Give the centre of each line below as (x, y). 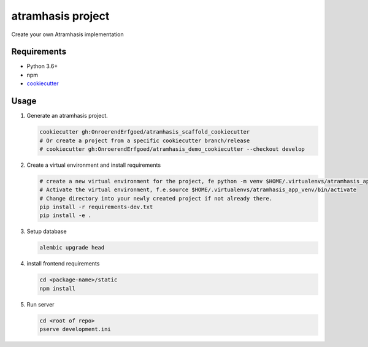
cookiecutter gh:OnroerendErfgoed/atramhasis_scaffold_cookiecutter (145, 132)
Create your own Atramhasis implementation (67, 34)
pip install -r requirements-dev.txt (96, 207)
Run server (40, 304)
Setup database (47, 231)
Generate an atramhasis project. (67, 116)
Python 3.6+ (42, 66)
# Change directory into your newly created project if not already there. (156, 198)
